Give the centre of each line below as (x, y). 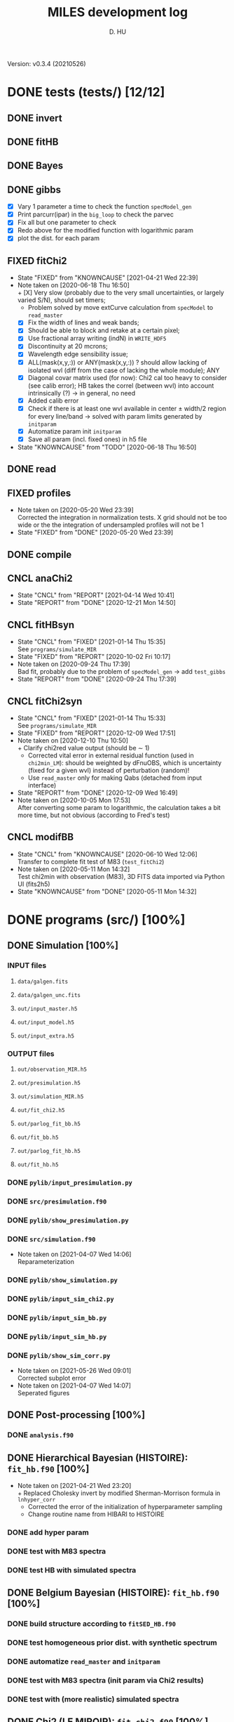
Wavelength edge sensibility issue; (78, 354)
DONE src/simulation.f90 (51, 1239)
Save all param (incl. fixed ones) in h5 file (87, 439)
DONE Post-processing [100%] (76, 1415)
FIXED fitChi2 (37, 261)
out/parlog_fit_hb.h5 (49, 1151)
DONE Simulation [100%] (63, 946)
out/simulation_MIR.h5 (50, 1097)
